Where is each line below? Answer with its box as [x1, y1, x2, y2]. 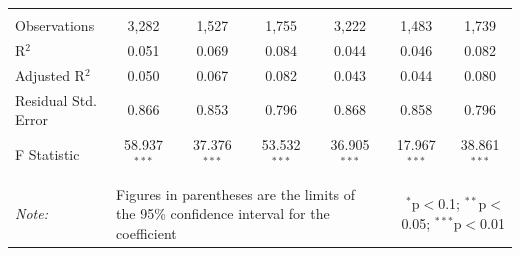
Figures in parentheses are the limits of [116, 183, 356, 204]
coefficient [116, 222, 177, 243]
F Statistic [15, 143, 80, 164]
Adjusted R [15, 64, 85, 85]
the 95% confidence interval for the [116, 203, 330, 224]
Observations [15, 15, 95, 35]
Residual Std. [15, 89, 97, 110]
